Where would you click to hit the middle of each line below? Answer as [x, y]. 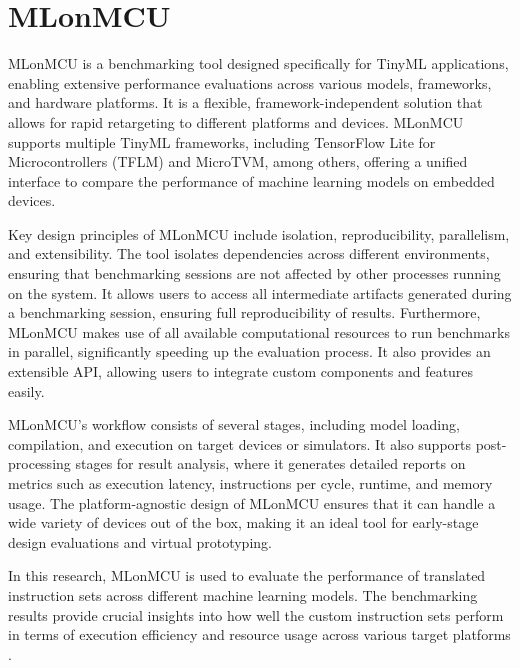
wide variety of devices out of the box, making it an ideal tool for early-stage [243, 522]
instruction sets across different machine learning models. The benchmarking [243, 594]
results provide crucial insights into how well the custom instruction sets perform [256, 614]
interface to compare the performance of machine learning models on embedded [251, 180]
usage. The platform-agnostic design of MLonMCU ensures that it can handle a [252, 502]
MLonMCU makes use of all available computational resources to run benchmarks [259, 331]
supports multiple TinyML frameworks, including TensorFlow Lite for [222, 141]
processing [39, 463]
